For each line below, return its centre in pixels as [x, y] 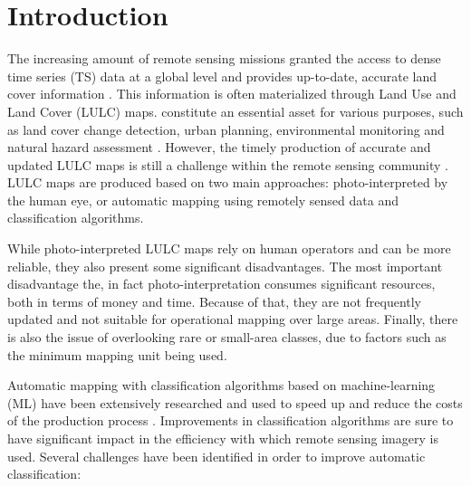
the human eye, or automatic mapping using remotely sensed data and [203, 200]
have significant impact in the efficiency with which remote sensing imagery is [223, 438]
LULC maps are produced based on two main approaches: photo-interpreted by [228, 182]
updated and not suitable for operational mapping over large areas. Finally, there [233, 319]
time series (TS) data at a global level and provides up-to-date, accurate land [222, 76]
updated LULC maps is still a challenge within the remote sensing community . [228, 164]
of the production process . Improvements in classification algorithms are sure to [231, 420]
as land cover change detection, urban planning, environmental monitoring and [226, 129]
